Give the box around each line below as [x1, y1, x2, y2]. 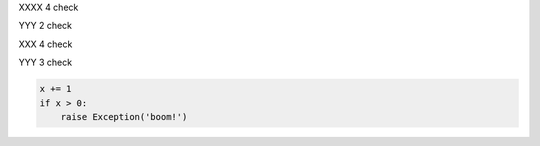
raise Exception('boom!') [60, 111, 188, 122]
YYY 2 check [18, 20, 73, 32]
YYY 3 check [18, 56, 73, 69]
